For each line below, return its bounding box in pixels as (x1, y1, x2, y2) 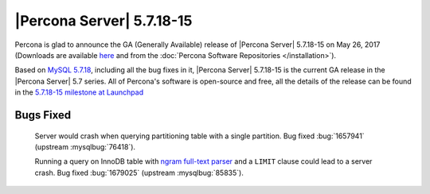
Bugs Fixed (14, 108, 72, 122)
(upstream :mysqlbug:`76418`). (34, 142, 135, 151)
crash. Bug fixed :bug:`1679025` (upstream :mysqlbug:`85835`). (34, 168, 244, 177)
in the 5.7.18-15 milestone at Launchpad (14, 87, 143, 97)
